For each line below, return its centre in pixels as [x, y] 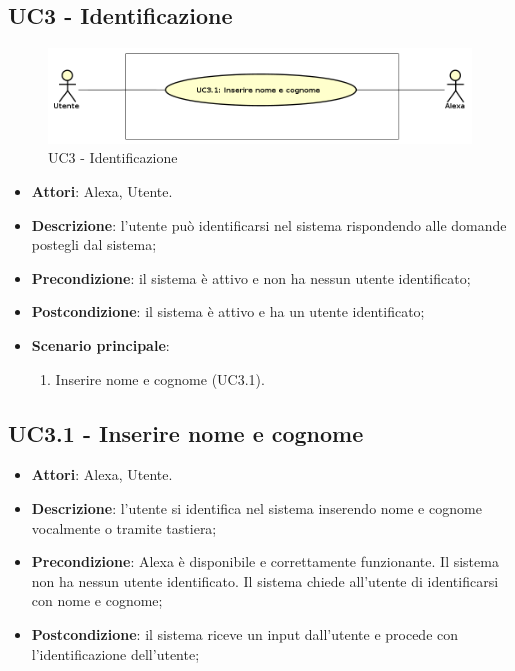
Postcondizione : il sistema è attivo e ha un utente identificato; [228, 311]
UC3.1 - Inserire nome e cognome [186, 432]
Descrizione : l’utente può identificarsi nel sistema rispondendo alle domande [269, 224]
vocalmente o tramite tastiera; [124, 527]
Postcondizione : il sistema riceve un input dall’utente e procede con [245, 633]
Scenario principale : [100, 344]
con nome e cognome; [97, 600]
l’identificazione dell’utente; [115, 653]
